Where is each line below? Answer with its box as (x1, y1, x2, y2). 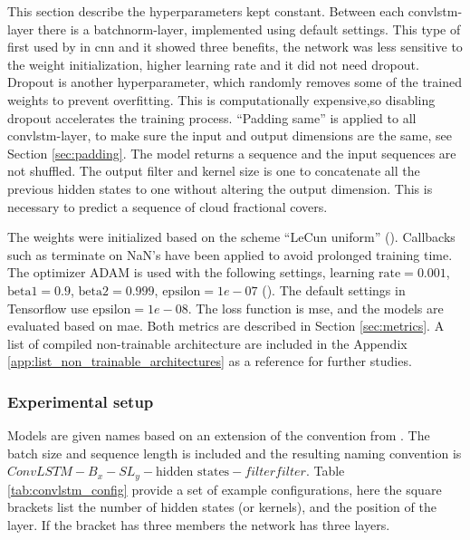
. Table (305, 461, 345, 480)
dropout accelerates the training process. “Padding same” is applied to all (7, 108, 417, 127)
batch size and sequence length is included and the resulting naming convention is (7, 443, 462, 462)
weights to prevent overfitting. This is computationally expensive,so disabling (7, 90, 436, 109)
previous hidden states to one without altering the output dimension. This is (7, 178, 433, 198)
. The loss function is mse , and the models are (187, 298, 444, 317)
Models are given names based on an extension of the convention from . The (7, 426, 430, 445)
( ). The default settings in (262, 280, 406, 299)
